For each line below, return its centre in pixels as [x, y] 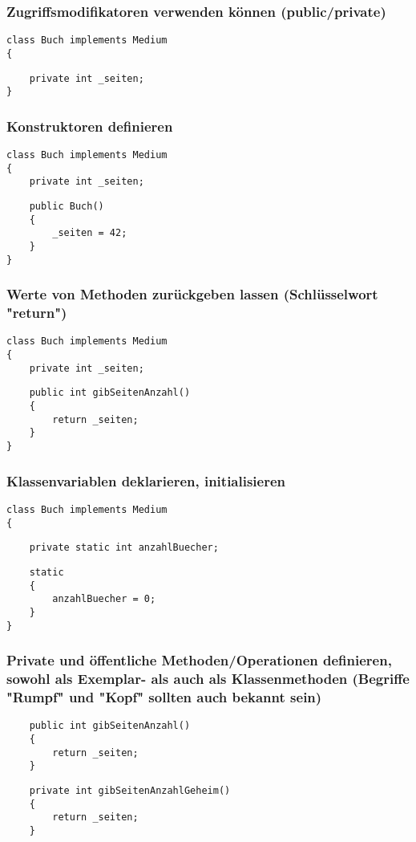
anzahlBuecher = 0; [104, 599]
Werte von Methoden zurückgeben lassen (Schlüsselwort [192, 294]
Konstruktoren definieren [90, 126]
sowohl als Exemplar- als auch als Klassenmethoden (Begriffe [208, 679]
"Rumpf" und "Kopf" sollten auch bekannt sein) [164, 696]
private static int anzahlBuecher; [124, 548]
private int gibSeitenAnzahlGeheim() [130, 790]
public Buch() [67, 207]
